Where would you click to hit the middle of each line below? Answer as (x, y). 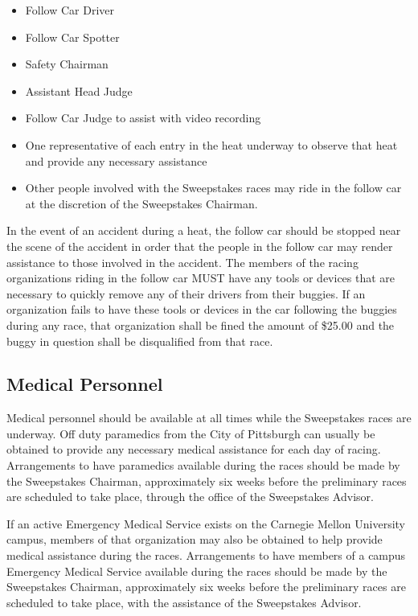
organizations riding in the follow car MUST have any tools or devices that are (201, 278)
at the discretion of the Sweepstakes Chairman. (141, 203)
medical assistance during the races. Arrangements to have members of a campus (206, 555)
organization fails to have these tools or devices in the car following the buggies (202, 309)
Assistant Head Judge (79, 90)
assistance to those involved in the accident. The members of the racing (182, 262)
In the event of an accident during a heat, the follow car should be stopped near (204, 230)
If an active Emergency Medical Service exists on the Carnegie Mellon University (206, 523)
